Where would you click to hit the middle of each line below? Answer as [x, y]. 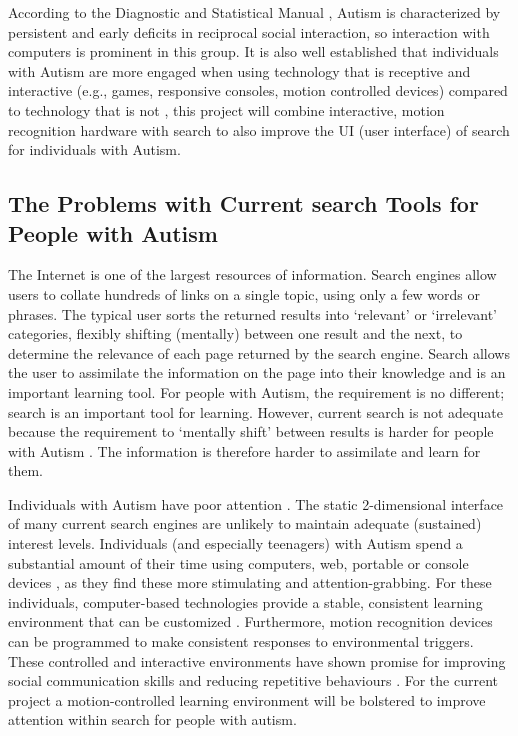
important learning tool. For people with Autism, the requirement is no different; [256, 391]
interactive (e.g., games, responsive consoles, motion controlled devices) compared [258, 90]
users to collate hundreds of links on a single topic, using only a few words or [244, 293]
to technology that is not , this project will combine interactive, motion [226, 109]
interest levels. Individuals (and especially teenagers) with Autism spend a [235, 543]
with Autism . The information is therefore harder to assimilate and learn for [244, 450]
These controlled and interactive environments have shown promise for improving [257, 660]
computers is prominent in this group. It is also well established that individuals [253, 51]
